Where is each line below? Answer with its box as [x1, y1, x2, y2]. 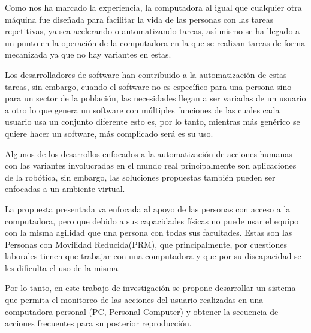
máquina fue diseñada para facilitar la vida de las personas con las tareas [5, 13, 274, 25]
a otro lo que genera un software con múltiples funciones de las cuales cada [5, 103, 280, 116]
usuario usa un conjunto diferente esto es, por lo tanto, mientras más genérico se [5, 115, 300, 128]
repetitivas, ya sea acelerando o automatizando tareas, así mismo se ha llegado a [5, 25, 300, 37]
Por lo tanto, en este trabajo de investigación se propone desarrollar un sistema [5, 281, 296, 294]
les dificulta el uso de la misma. [5, 261, 120, 274]
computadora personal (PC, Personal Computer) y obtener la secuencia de [5, 305, 279, 317]
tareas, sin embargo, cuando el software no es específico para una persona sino [5, 80, 292, 92]
